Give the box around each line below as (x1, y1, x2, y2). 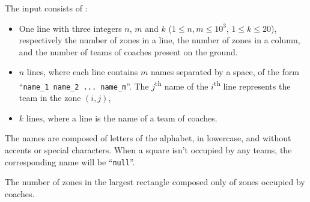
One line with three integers (19, 22, 122, 34)
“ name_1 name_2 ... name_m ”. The (19, 79, 149, 92)
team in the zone (19, 91, 81, 104)
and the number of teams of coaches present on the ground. (19, 45, 238, 58)
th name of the (155, 78, 208, 92)
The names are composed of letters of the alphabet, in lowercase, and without (5, 132, 291, 144)
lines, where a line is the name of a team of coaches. (26, 111, 217, 124)
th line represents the (213, 78, 291, 92)
